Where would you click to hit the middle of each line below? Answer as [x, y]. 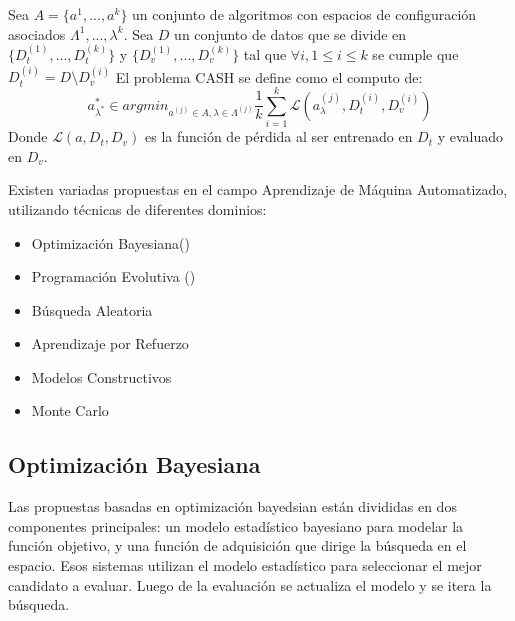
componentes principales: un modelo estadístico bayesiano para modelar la [236, 525]
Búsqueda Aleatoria [92, 309]
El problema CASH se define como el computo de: [269, 76]
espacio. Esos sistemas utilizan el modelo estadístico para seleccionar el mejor [245, 565]
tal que [265, 54]
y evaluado [470, 136]
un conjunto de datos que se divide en [290, 33]
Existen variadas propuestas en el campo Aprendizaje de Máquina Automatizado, [258, 189]
